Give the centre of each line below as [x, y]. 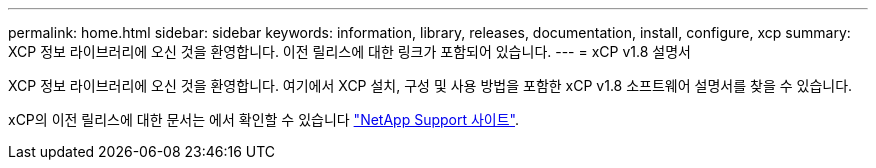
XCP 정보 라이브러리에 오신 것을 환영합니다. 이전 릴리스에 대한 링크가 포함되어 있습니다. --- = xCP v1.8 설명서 [349, 51]
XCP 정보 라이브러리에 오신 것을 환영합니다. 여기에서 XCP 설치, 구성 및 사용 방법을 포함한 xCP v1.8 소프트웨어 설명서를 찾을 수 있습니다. [430, 85]
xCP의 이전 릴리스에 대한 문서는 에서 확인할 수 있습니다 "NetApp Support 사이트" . [264, 119]
